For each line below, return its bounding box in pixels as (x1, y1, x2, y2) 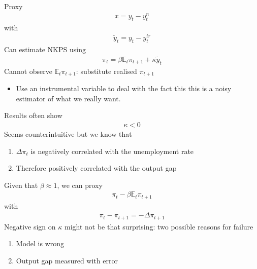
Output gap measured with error (16, 255, 118, 266)
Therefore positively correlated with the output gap (16, 163, 177, 173)
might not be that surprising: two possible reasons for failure (64, 221, 253, 232)
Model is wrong (16, 238, 65, 249)
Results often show (4, 110, 62, 121)
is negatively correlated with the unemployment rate (30, 145, 194, 156)
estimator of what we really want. (16, 93, 121, 103)
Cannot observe (4, 65, 53, 76)
